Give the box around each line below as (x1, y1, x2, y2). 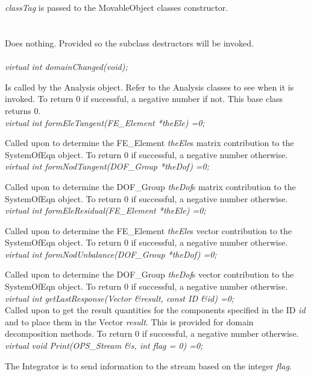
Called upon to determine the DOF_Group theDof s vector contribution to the (5, 268, 294, 281)
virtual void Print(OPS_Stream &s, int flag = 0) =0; (5, 339, 203, 352)
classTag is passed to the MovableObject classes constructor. (5, 1, 228, 14)
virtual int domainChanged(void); (5, 60, 128, 73)
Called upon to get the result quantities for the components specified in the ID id (5, 304, 306, 316)
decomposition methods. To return (5, 327, 133, 340)
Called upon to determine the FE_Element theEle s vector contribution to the (5, 224, 292, 237)
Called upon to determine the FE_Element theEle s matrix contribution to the (5, 136, 294, 149)
